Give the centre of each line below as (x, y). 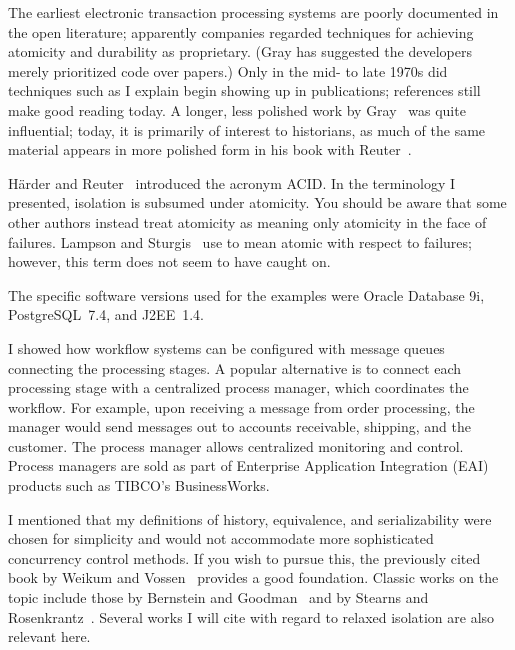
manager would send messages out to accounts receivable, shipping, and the (239, 426)
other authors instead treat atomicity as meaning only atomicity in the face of (247, 221)
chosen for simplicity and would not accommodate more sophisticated (221, 538)
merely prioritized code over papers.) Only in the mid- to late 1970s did (228, 70)
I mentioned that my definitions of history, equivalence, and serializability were (250, 518)
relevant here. (49, 636)
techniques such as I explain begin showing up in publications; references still (244, 90)
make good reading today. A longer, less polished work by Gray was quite (237, 109)
